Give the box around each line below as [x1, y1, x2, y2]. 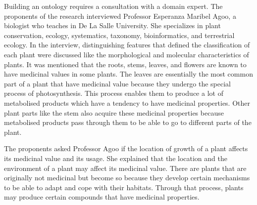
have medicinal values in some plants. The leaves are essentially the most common [4, 69, 253, 79]
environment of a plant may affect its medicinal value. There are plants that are [4, 163, 247, 173]
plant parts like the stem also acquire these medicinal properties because [4, 107, 224, 118]
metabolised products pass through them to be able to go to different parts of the [4, 117, 252, 127]
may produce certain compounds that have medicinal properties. [4, 192, 200, 202]
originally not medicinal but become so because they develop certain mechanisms [4, 172, 250, 183]
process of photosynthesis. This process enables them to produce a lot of [4, 88, 223, 98]
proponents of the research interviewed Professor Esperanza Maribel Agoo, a [4, 10, 236, 21]
